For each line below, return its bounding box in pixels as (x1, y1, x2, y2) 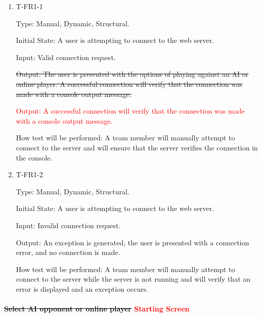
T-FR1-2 (16, 169, 43, 180)
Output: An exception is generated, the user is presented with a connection (16, 237, 249, 247)
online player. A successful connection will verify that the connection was (16, 78, 243, 89)
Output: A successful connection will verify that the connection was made (16, 105, 245, 116)
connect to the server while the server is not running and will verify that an (16, 274, 251, 284)
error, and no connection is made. (16, 247, 120, 257)
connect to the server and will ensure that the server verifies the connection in (16, 142, 258, 152)
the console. (16, 152, 53, 163)
